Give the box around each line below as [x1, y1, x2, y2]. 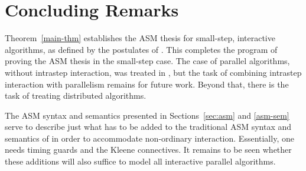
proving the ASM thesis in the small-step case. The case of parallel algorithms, [5, 55, 290, 67]
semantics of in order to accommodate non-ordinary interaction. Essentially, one [5, 132, 294, 144]
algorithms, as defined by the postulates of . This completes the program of [5, 43, 278, 55]
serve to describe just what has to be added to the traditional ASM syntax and [5, 120, 292, 133]
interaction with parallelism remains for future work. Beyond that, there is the [5, 78, 289, 90]
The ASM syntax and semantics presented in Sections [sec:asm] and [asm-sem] [5, 109, 289, 121]
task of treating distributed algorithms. [5, 89, 147, 102]
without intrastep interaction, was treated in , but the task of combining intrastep [5, 66, 302, 78]
